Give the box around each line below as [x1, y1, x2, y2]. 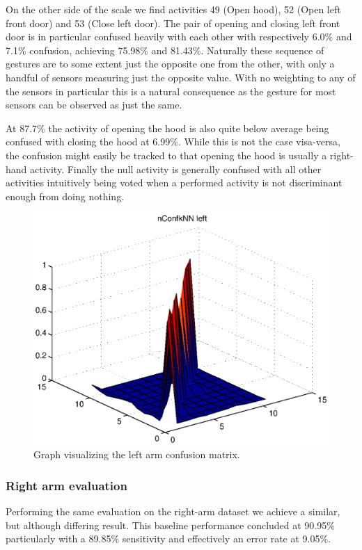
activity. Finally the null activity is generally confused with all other [30, 161, 322, 176]
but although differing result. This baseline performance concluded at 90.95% [6, 517, 335, 532]
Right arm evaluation [6, 476, 127, 494]
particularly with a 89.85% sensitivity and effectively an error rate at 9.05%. [6, 531, 331, 546]
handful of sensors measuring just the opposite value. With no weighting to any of [6, 70, 356, 84]
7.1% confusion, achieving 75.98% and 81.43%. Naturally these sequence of [6, 42, 324, 57]
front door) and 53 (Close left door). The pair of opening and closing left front [6, 15, 340, 30]
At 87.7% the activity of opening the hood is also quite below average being [6, 120, 329, 135]
